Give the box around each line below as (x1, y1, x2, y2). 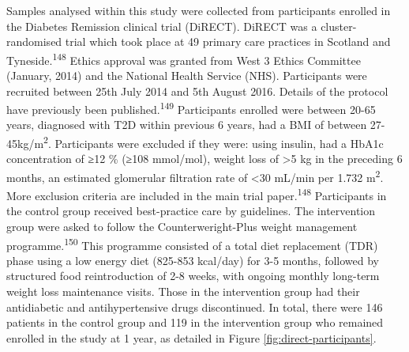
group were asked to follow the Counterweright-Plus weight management (6, 218, 358, 234)
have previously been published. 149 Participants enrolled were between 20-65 (6, 99, 376, 117)
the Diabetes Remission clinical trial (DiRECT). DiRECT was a (6, 17, 317, 34)
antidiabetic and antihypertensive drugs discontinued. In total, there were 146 (6, 298, 383, 315)
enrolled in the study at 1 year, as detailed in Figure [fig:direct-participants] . (6, 329, 377, 346)
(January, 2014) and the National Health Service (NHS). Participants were (6, 67, 367, 84)
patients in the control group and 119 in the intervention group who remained (6, 314, 384, 331)
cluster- (321, 17, 357, 34)
